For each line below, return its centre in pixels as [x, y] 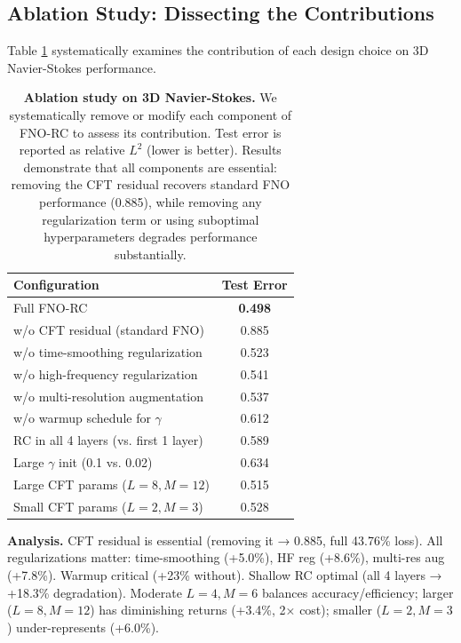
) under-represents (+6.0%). [83, 627]
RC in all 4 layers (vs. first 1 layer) [108, 440]
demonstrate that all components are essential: [151, 167]
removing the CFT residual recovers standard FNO [151, 184]
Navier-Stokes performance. [82, 67]
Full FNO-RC [51, 308]
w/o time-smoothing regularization [108, 351]
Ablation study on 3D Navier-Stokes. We [150, 97]
